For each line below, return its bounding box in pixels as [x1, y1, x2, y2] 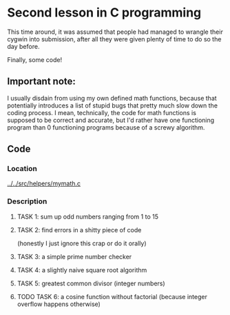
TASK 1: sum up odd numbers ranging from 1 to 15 [17, 212, 158, 221]
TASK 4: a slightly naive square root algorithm [17, 265, 147, 274]
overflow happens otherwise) [17, 300, 101, 308]
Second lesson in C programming [7, 5, 202, 21]
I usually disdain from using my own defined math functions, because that [7, 94, 217, 102]
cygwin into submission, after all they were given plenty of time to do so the [7, 34, 222, 43]
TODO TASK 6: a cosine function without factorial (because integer [17, 292, 208, 301]
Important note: [7, 76, 76, 88]
